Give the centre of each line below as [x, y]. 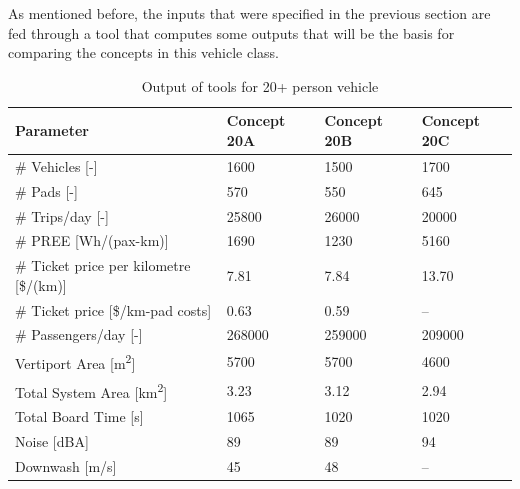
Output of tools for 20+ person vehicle [260, 85]
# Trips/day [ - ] [62, 215]
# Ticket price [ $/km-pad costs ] [113, 309]
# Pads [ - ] [46, 190]
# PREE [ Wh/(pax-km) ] [92, 240]
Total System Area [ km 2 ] [91, 390]
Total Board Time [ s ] [79, 416]
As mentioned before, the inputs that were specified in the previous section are [249, 13]
